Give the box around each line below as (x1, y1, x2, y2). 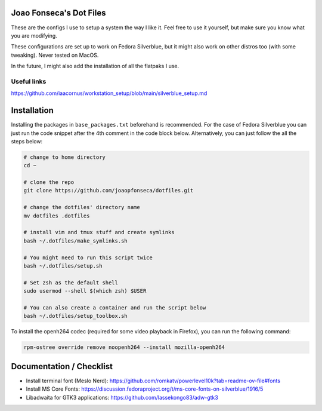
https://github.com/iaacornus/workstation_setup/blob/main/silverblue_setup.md (11, 90, 208, 97)
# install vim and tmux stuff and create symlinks (23, 229, 175, 236)
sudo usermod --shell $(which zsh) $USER (23, 287, 147, 295)
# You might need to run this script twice (23, 254, 153, 261)
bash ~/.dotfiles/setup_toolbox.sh (23, 312, 128, 320)
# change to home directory (23, 154, 106, 161)
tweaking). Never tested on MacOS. (11, 51, 99, 59)
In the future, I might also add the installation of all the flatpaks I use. (11, 63, 179, 70)
